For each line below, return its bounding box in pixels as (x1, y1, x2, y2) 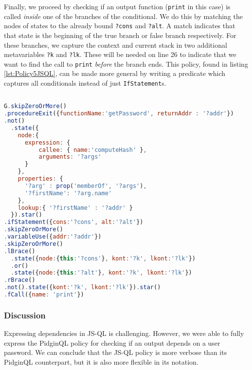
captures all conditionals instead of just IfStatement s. (4, 78, 166, 88)
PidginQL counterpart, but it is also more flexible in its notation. (4, 356, 198, 367)
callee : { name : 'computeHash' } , (38, 146, 147, 153)
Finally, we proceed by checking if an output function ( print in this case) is (4, 1, 231, 11)
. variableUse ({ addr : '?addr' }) (4, 233, 102, 240)
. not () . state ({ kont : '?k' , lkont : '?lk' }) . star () (4, 284, 161, 291)
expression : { (24, 139, 71, 146)
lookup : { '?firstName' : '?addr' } (18, 204, 133, 211)
